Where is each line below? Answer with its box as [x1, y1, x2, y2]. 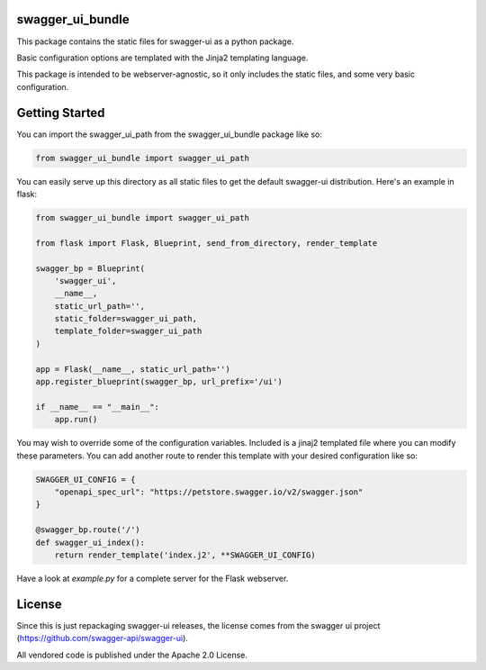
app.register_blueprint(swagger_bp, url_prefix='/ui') [35, 376, 283, 387]
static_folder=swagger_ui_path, [54, 313, 198, 324]
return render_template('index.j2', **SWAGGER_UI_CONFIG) [54, 549, 316, 560]
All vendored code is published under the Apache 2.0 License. [16, 649, 247, 660]
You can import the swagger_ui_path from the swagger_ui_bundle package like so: [16, 129, 323, 140]
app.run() [54, 414, 98, 425]
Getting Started [16, 104, 105, 121]
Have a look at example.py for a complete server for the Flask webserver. [16, 573, 289, 584]
